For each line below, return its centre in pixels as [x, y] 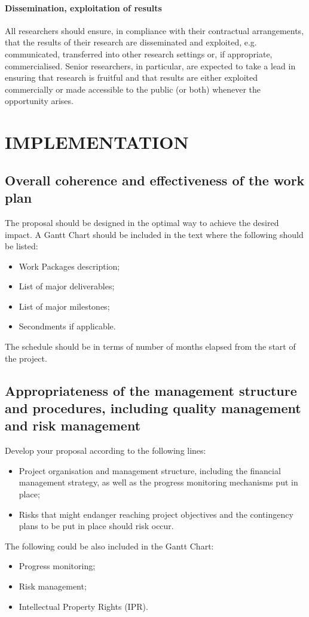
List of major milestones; [64, 306]
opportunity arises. [39, 101]
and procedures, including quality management [153, 408]
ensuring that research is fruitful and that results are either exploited [131, 77]
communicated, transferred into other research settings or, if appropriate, [139, 54]
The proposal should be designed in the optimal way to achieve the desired [142, 222]
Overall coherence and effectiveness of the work [155, 180]
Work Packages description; [69, 266]
